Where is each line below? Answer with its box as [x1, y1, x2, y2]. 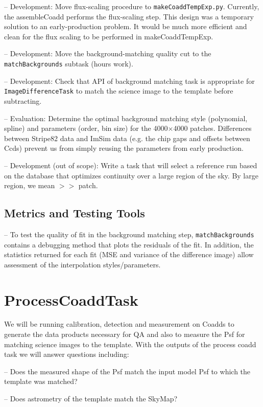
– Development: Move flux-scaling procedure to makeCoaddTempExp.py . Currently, [4, 1, 259, 11]
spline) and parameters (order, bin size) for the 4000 [4, 123, 168, 133]
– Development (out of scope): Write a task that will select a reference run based [4, 160, 257, 170]
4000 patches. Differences [173, 123, 252, 133]
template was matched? [4, 376, 78, 387]
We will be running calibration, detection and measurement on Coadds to [4, 319, 234, 329]
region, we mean [4, 180, 55, 191]
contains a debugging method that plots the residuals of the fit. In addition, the [4, 239, 254, 250]
